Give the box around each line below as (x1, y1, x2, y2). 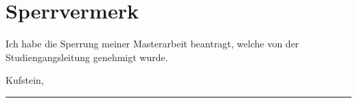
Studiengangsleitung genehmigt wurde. (5, 49, 168, 64)
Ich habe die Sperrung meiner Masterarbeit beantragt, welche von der (5, 36, 299, 51)
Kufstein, (5, 73, 44, 87)
